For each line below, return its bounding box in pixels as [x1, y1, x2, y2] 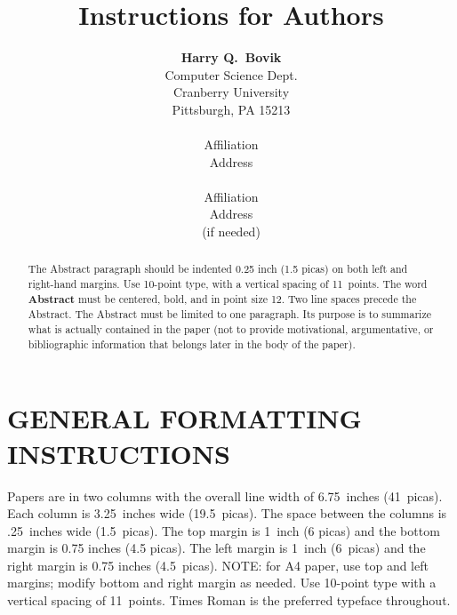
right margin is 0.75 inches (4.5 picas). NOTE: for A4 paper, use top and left [7, 555, 429, 574]
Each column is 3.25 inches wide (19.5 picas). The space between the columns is [7, 504, 447, 523]
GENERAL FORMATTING [7, 400, 362, 436]
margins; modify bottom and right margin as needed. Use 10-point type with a [7, 573, 437, 592]
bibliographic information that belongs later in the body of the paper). [28, 336, 356, 351]
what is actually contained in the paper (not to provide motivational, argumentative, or [28, 322, 434, 337]
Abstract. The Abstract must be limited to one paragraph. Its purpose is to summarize [28, 307, 431, 322]
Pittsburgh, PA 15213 [172, 100, 291, 118]
